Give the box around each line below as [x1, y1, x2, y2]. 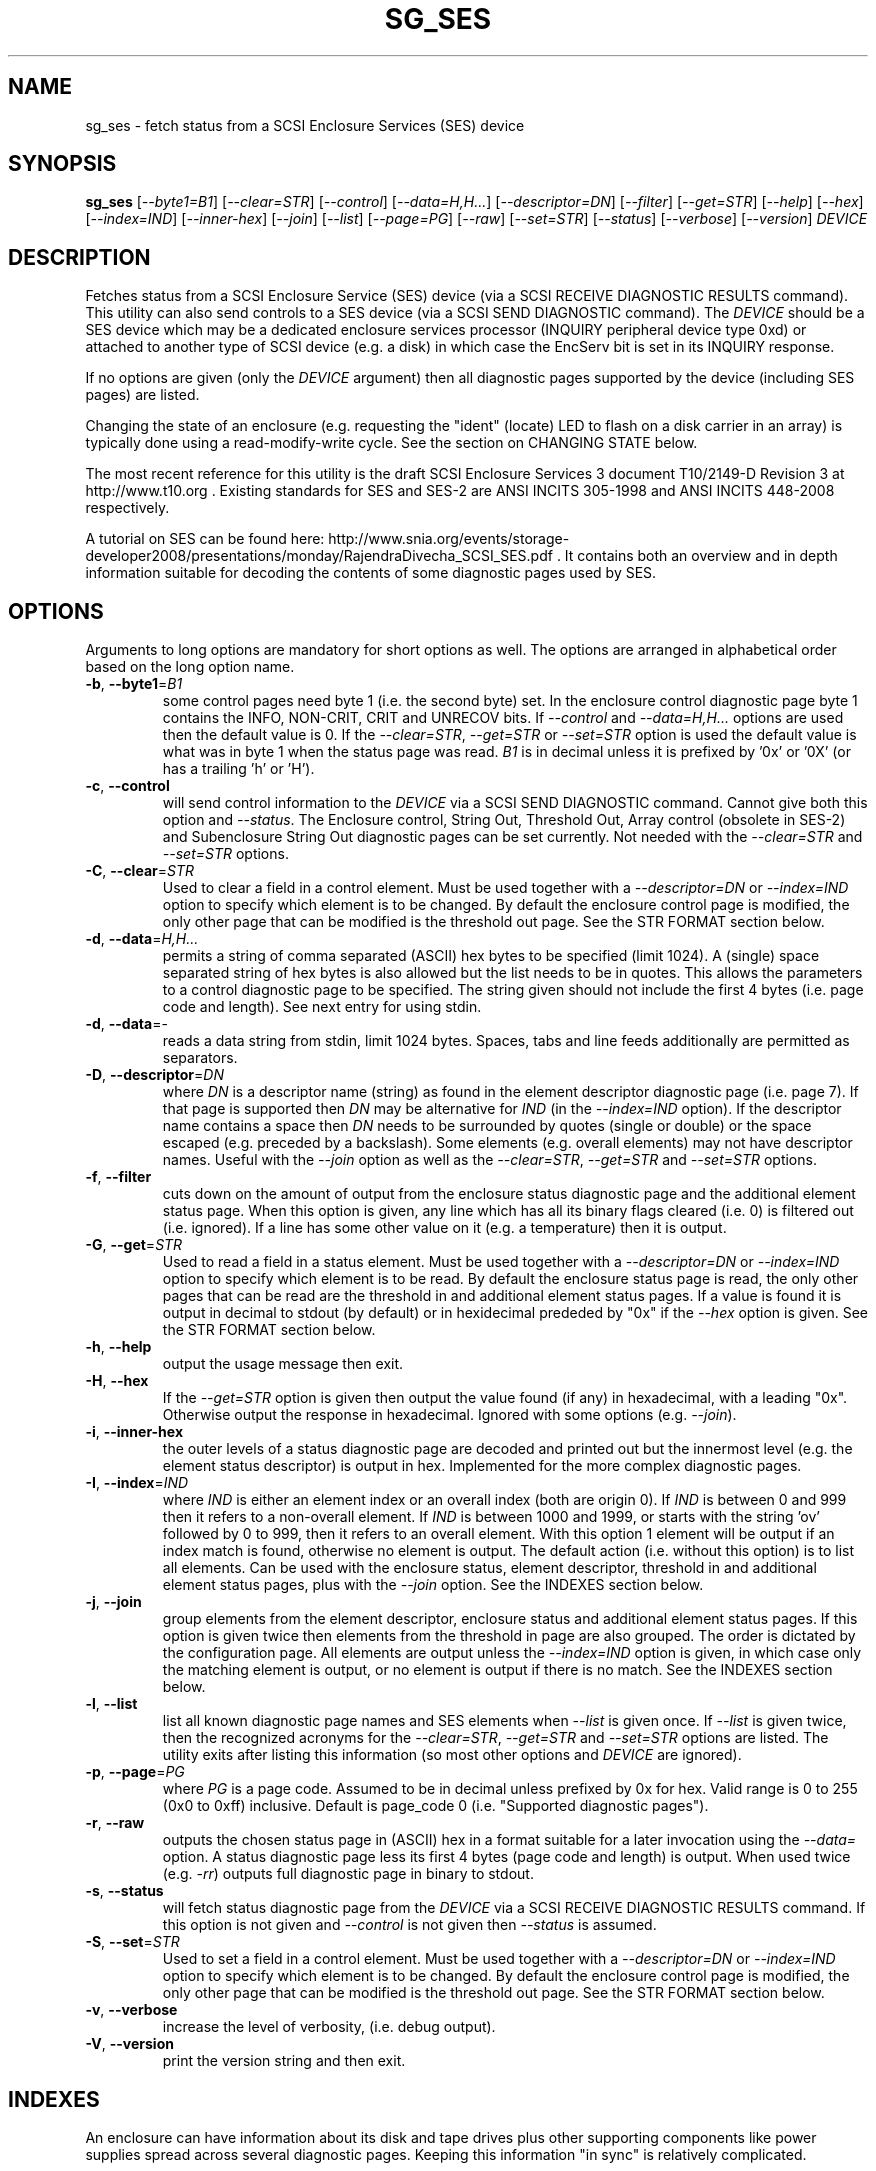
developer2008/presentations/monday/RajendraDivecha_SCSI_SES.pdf [85, 547, 553, 565]
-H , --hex [85, 1372, 149, 1390]
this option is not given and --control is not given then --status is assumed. [162, 1916, 657, 1934]
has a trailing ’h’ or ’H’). [162, 760, 315, 778]
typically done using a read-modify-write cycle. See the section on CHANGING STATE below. [85, 434, 698, 452]
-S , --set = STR [85, 1933, 180, 1951]
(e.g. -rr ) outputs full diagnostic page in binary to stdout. [162, 1865, 534, 1883]
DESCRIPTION [8, 244, 151, 270]
